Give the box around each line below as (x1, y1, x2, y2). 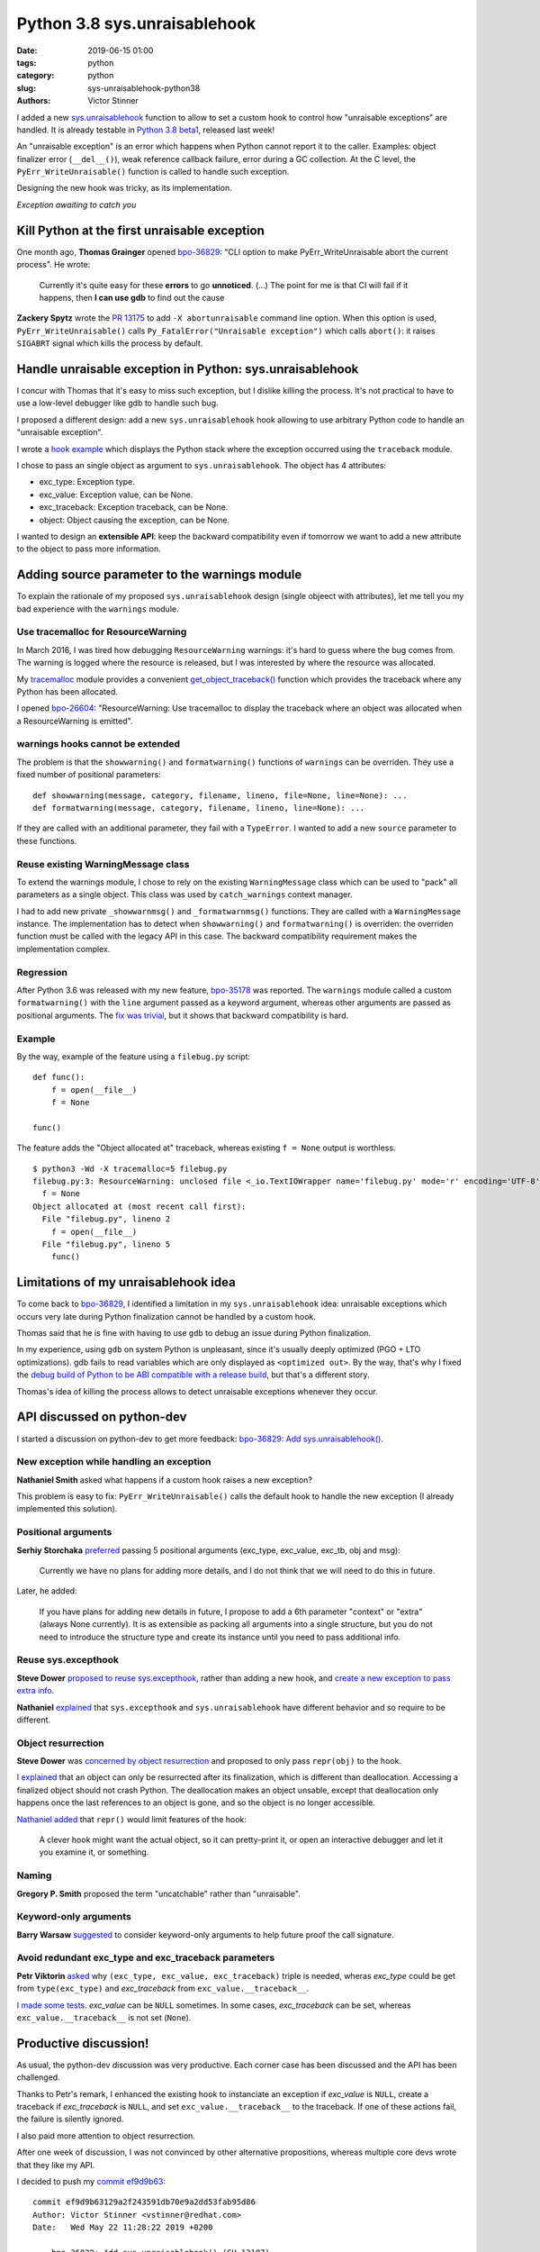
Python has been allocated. (16, 686, 119, 697)
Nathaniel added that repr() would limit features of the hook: (16, 1813, 247, 1824)
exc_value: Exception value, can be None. (39, 489, 193, 500)
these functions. (16, 835, 77, 846)
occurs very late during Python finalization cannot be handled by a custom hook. (16, 1311, 317, 1321)
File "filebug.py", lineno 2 (41, 1214, 171, 1224)
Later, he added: (16, 1585, 77, 1596)
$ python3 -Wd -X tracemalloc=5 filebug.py (32, 1163, 228, 1174)
